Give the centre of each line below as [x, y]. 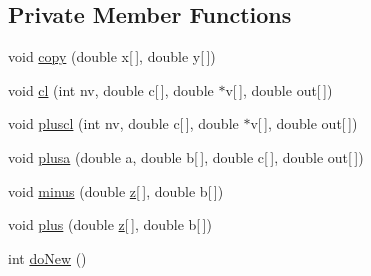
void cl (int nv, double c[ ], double [111, 89]
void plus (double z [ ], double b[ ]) [110, 224]
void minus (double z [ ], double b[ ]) [116, 190]
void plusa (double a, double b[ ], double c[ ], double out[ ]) [186, 156]
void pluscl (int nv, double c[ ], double [123, 123]
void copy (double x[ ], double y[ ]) [112, 56]
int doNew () [47, 257]
